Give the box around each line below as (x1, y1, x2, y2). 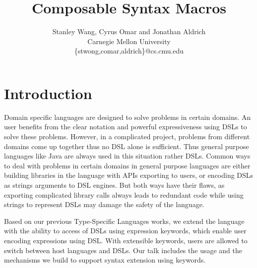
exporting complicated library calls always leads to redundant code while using (4, 189, 244, 200)
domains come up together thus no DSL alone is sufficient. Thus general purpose (4, 141, 249, 151)
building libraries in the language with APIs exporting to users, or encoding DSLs (4, 170, 254, 180)
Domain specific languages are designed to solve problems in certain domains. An (4, 111, 251, 122)
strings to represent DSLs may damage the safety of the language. (4, 199, 204, 210)
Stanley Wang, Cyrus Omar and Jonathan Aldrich (52, 26, 206, 37)
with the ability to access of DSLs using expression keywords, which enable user (4, 225, 247, 236)
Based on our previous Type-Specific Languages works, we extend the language (4, 215, 245, 226)
